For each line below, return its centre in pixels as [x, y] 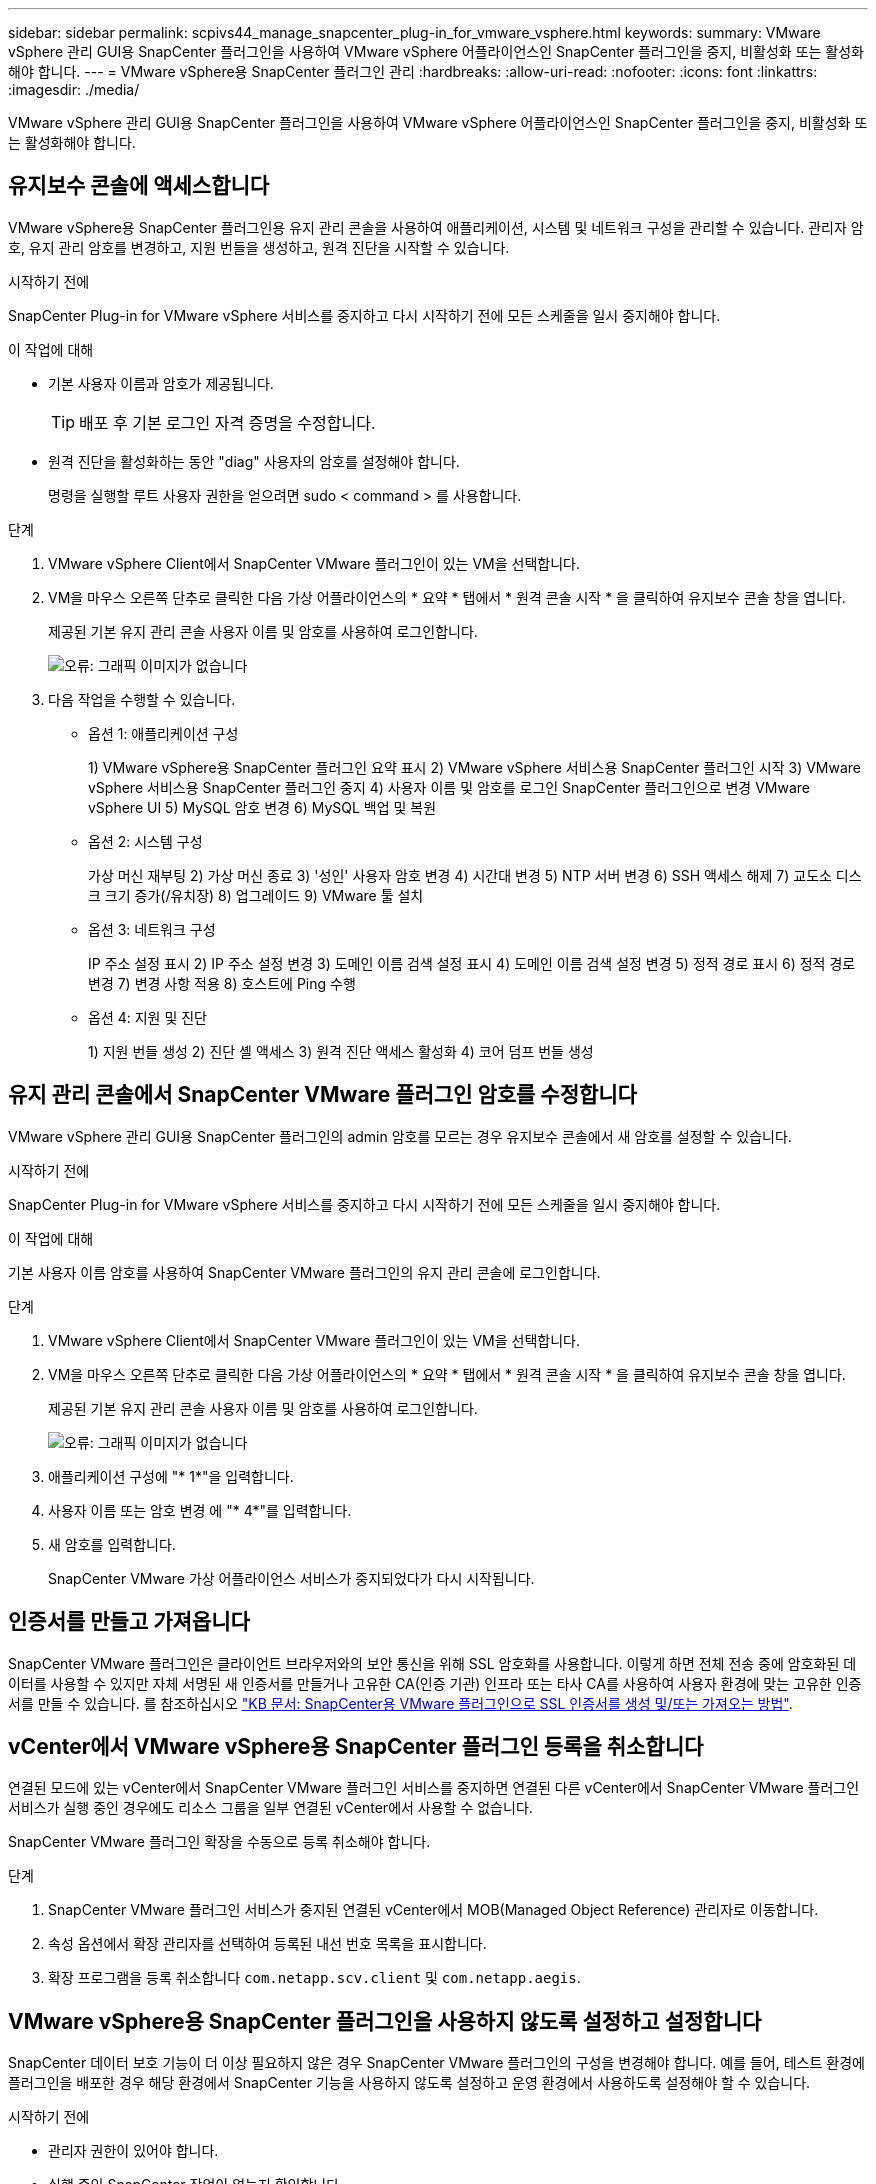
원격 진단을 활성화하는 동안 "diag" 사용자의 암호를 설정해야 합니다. [254, 461]
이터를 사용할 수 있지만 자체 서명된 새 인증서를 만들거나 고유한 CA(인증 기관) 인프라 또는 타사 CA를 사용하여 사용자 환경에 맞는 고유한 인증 [435, 1683]
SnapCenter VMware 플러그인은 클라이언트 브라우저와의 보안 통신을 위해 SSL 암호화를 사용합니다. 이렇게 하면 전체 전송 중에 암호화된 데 [432, 1663]
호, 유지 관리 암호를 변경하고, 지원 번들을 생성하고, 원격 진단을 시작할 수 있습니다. [259, 247]
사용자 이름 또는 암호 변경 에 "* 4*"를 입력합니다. [200, 1510]
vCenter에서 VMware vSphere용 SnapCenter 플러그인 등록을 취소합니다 [356, 1746]
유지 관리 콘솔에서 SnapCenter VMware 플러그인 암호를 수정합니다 [322, 1095]
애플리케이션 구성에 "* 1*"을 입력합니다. [171, 1476]
